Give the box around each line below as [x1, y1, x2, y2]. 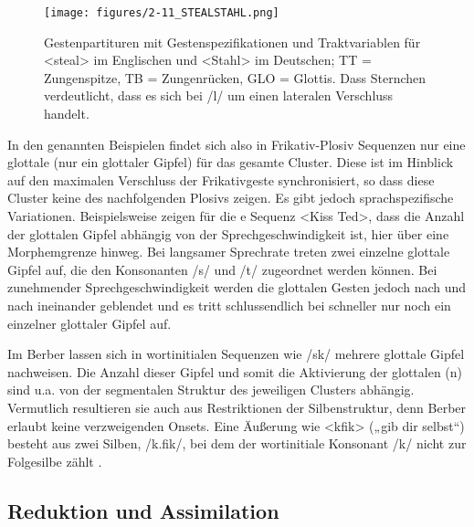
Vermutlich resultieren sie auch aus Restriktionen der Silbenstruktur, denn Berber [7, 397, 467, 416]
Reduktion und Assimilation [7, 496, 279, 524]
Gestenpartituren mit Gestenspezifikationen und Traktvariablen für [44, 32, 421, 51]
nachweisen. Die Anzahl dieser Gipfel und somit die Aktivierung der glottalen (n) [7, 362, 463, 381]
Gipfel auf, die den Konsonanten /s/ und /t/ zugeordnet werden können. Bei [7, 259, 437, 279]
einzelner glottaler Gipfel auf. [7, 313, 172, 332]
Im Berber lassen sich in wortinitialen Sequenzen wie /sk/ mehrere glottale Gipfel [7, 344, 465, 364]
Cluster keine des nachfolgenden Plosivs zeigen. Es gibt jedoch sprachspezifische [7, 188, 454, 207]
